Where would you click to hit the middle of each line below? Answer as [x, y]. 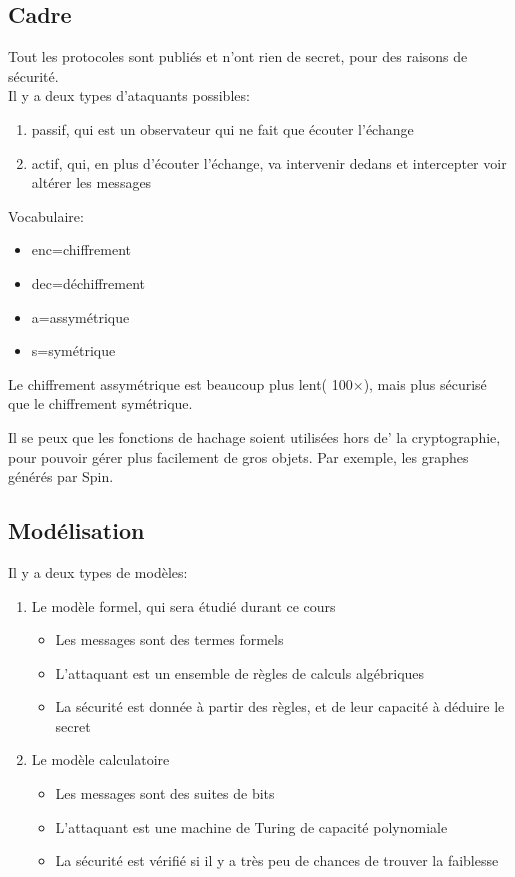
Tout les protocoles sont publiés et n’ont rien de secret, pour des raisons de [238, 56]
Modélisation [76, 530]
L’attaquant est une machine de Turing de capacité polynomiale [251, 826]
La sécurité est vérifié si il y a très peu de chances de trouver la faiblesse [277, 860]
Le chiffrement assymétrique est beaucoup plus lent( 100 [180, 383]
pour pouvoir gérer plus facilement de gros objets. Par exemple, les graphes [238, 456]
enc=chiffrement [81, 249]
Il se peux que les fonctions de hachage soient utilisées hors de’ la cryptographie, [254, 436]
